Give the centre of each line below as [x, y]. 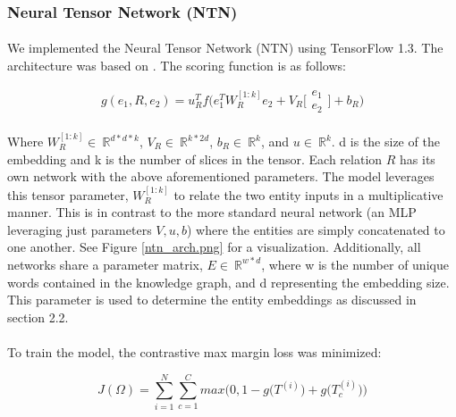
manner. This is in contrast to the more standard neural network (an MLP [212, 212]
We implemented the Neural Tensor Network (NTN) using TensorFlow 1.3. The [225, 48]
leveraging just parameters [80, 229]
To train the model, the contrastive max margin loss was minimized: [194, 351]
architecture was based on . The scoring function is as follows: [177, 66]
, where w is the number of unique [355, 264]
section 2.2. [38, 317]
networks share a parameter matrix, [105, 264]
